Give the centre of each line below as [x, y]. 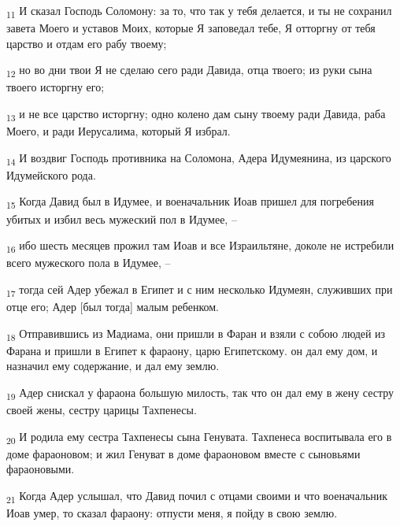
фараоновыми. [41, 469]
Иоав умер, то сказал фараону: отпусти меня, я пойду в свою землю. [172, 513]
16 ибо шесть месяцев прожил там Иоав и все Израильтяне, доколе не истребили [200, 246]
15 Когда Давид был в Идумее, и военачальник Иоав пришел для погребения [190, 202]
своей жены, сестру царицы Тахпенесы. [102, 410]
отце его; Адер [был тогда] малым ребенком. [113, 307]
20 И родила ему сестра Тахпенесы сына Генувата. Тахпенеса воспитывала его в [199, 437]
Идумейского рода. [51, 174]
